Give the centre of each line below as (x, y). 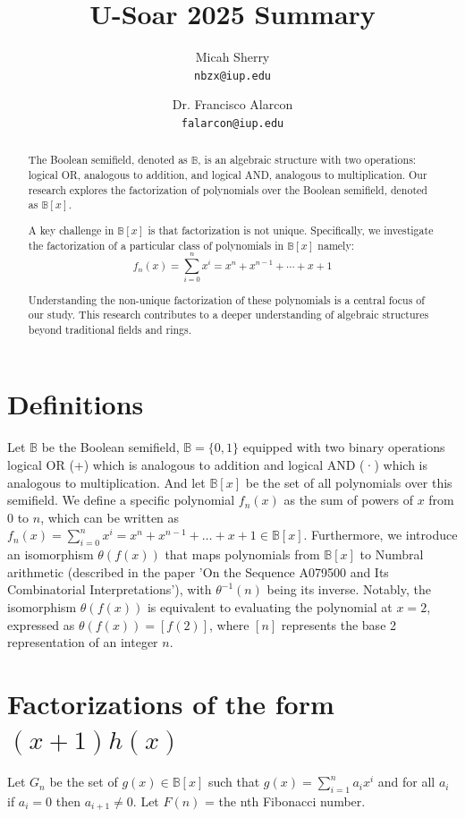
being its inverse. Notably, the (349, 589)
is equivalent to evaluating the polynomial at (270, 606)
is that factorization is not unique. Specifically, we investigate (291, 230)
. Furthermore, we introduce (380, 535)
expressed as (41, 624)
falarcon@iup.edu (232, 123)
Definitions (76, 404)
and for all (406, 782)
